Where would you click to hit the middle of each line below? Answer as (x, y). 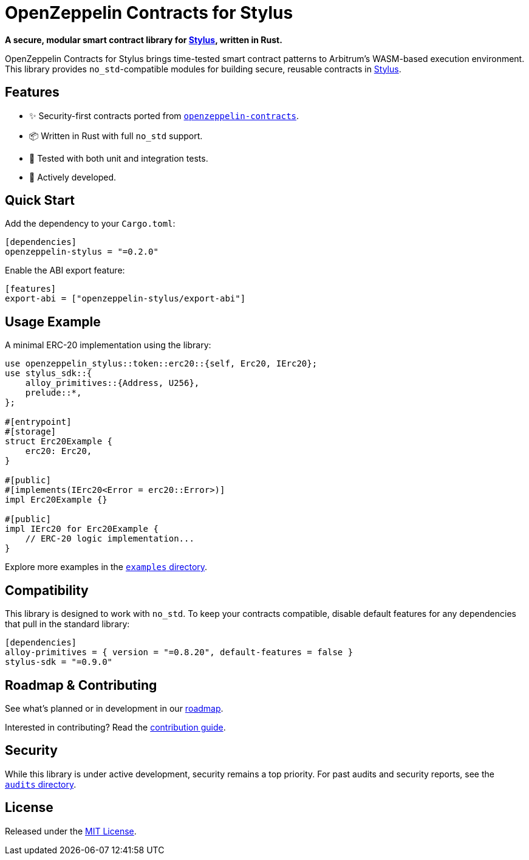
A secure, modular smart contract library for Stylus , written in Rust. (144, 40)
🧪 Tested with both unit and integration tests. (119, 158)
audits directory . (41, 784)
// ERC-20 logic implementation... (110, 539)
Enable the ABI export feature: (65, 270)
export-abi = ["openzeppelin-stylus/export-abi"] (125, 299)
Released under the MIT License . (71, 831)
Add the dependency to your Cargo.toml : (90, 224)
